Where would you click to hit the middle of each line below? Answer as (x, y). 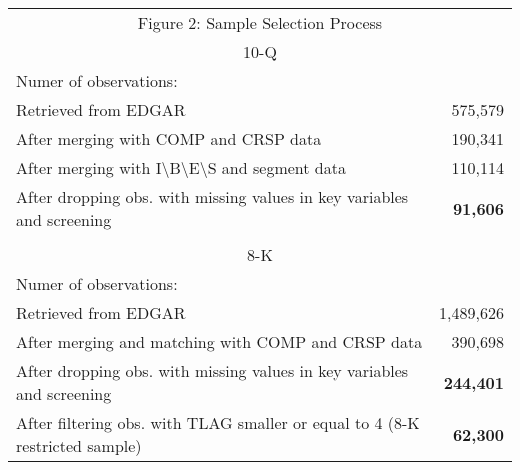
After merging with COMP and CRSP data (169, 138)
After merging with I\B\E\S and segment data (181, 167)
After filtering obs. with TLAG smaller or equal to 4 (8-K (218, 422)
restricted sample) (79, 445)
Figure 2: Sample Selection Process (260, 22)
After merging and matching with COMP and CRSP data (219, 341)
